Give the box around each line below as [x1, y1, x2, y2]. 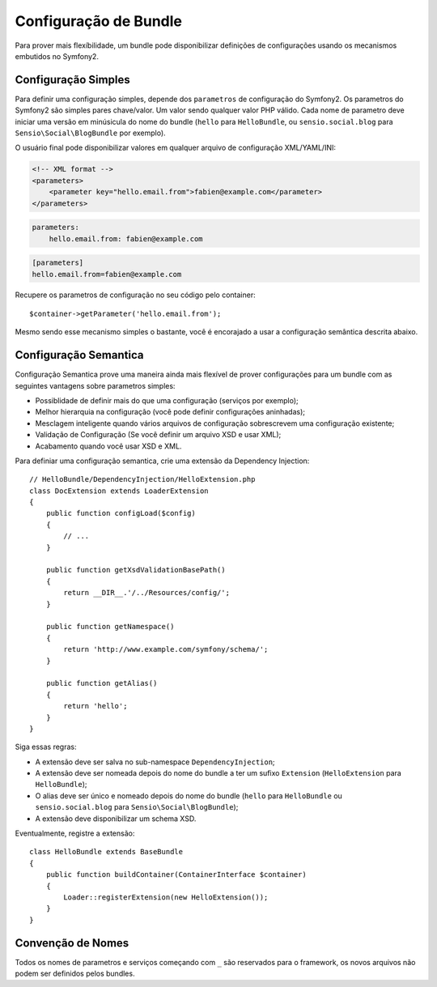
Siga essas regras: [15, 742, 77, 752]
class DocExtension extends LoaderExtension [29, 486, 210, 496]
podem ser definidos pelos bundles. [15, 968, 135, 979]
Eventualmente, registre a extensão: [15, 828, 135, 838]
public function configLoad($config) [45, 508, 196, 518]
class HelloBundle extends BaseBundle [29, 847, 184, 857]
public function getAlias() [45, 679, 158, 688]
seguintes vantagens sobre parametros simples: [15, 381, 176, 390]
